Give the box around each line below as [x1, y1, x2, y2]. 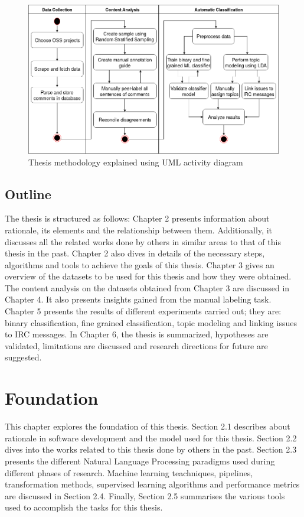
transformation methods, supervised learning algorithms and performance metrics [5, 478, 300, 490]
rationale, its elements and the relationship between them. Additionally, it [5, 223, 272, 236]
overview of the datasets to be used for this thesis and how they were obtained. [5, 270, 292, 282]
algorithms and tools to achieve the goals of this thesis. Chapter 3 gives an [5, 258, 274, 271]
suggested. [5, 351, 42, 363]
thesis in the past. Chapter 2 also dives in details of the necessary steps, [5, 247, 265, 259]
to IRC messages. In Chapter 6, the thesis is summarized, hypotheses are [5, 328, 269, 340]
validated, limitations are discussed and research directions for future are [5, 339, 268, 352]
